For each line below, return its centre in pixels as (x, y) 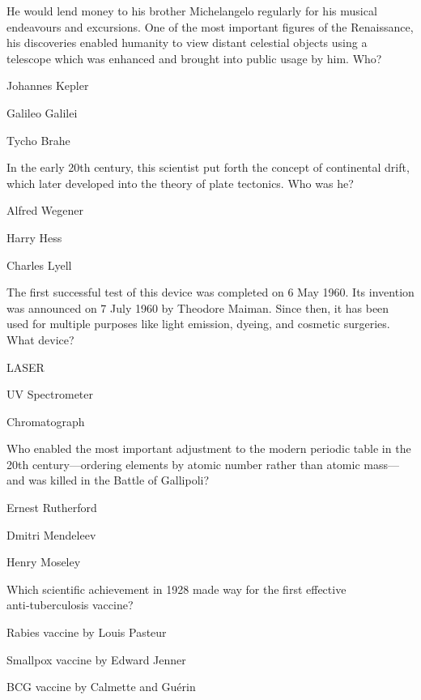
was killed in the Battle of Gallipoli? (119, 480)
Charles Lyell (39, 265)
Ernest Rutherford (52, 508)
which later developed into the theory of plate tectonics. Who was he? (180, 183)
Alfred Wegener (45, 210)
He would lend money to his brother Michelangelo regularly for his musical (192, 11)
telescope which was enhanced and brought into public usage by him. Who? (194, 58)
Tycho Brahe (38, 140)
